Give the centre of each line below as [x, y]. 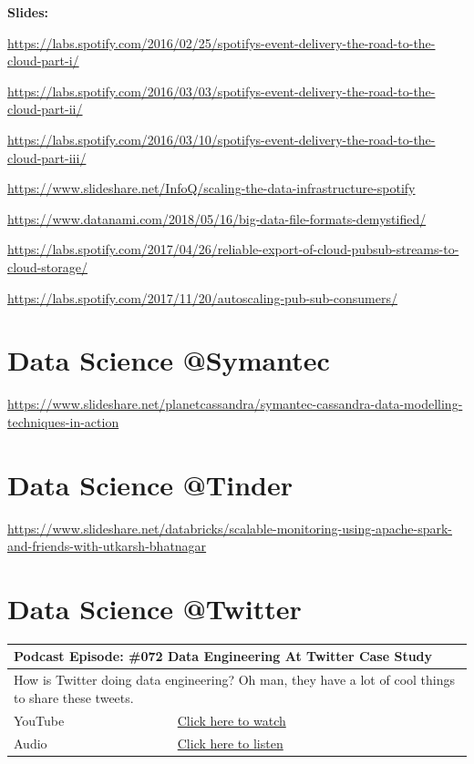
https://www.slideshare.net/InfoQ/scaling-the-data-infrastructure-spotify [211, 188]
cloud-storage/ [48, 266]
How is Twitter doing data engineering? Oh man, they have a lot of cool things [235, 680]
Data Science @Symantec [169, 360]
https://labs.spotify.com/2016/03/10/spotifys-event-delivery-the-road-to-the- [222, 139]
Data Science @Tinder [150, 484]
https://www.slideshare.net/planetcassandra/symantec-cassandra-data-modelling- [235, 404]
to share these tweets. [74, 697]
